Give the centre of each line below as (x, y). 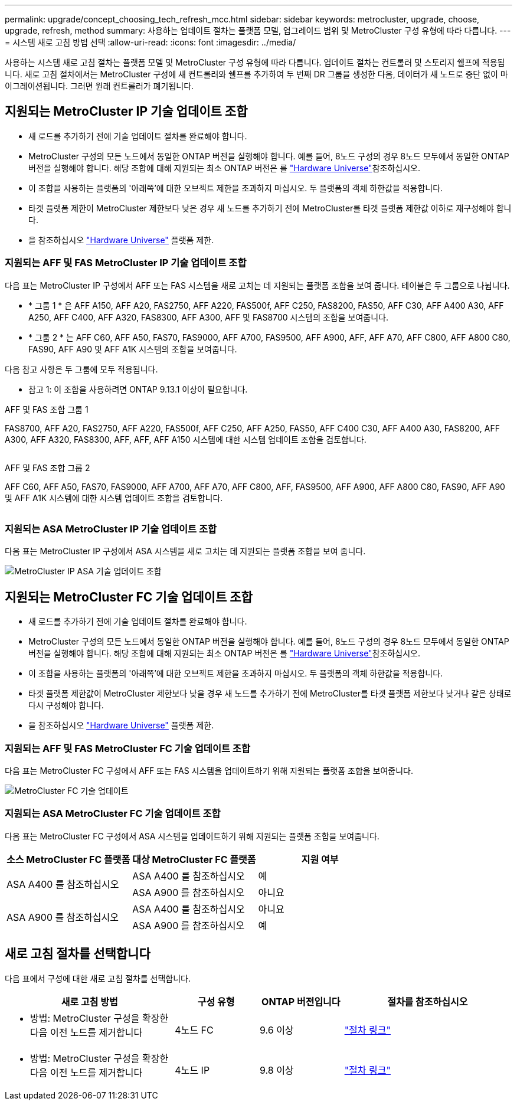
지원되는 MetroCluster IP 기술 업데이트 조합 (126, 112)
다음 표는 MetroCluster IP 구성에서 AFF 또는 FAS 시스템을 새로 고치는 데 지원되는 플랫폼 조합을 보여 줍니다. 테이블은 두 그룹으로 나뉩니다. (257, 285)
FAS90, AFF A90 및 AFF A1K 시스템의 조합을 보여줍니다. (133, 349)
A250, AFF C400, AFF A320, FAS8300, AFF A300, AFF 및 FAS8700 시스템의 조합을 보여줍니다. (208, 317)
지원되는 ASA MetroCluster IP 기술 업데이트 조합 (111, 529)
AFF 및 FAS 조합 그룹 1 (47, 409)
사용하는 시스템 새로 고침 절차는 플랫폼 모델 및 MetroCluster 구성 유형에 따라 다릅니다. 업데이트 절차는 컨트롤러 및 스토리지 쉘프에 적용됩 (255, 62)
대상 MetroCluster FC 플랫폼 (194, 859)
